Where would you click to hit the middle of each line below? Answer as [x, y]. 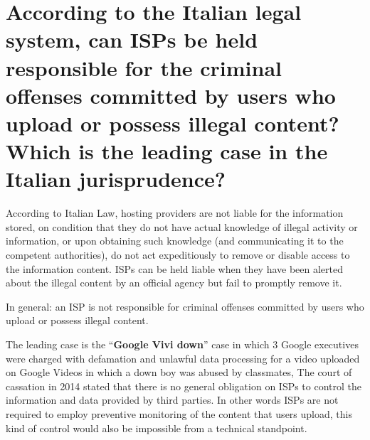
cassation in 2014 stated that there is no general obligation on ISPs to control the [184, 386]
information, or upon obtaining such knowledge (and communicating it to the [175, 241]
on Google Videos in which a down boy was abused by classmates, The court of [179, 372]
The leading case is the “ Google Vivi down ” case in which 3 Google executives [182, 344]
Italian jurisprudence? [116, 179]
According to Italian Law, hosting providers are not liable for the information [175, 213]
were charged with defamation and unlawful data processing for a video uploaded [183, 358]
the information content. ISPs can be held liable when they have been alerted [175, 268]
